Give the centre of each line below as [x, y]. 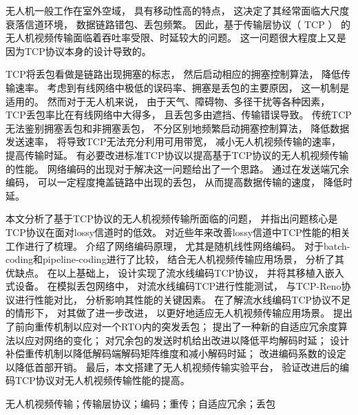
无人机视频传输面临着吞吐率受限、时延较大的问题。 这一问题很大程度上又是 [176, 38]
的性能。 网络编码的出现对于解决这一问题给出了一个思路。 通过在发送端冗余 [178, 168]
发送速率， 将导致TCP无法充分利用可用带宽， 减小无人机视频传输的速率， [173, 141]
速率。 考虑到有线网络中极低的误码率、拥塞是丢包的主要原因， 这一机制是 [182, 87]
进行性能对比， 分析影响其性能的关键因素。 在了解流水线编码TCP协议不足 [183, 299]
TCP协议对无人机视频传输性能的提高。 [102, 380]
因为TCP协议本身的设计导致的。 [78, 51]
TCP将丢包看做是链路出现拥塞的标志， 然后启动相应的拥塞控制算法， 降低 [173, 74]
